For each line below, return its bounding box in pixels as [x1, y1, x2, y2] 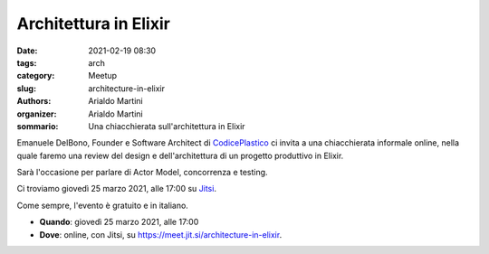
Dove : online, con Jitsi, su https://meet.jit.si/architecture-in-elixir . [39, 229, 283, 240]
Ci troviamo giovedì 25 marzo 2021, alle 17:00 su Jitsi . [16, 183, 217, 194]
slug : [16, 82, 36, 94]
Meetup [88, 71, 118, 81]
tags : [16, 57, 37, 68]
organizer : [16, 108, 57, 119]
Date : [16, 45, 38, 56]
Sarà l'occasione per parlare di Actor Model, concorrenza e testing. [16, 167, 268, 178]
